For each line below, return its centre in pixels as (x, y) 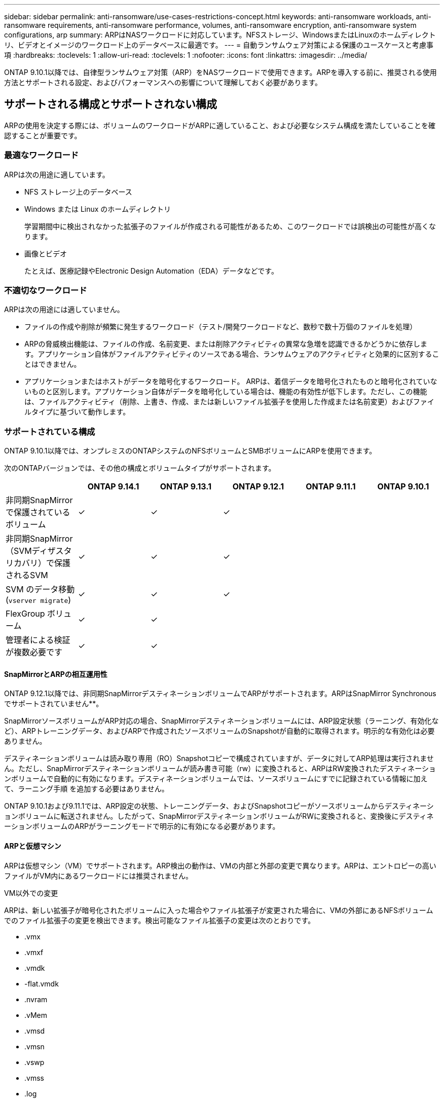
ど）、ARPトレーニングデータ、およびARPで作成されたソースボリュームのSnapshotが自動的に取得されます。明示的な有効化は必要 (219, 731)
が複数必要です (34, 652)
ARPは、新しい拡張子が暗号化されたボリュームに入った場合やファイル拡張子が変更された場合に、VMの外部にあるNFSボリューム (219, 910)
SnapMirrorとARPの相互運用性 (56, 674)
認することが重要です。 (43, 135)
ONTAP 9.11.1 (331, 487)
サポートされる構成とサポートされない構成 (110, 104)
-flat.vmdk (42, 983)
